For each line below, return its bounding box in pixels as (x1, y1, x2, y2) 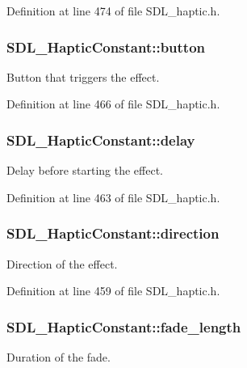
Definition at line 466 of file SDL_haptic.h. (6, 95, 220, 112)
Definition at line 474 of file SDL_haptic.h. (6, 2, 220, 19)
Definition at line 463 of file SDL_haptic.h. (6, 188, 220, 205)
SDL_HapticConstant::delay (6, 129, 195, 150)
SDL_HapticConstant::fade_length (6, 316, 241, 336)
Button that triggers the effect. (6, 68, 160, 85)
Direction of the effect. (6, 255, 118, 272)
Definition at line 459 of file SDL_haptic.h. (6, 282, 220, 299)
